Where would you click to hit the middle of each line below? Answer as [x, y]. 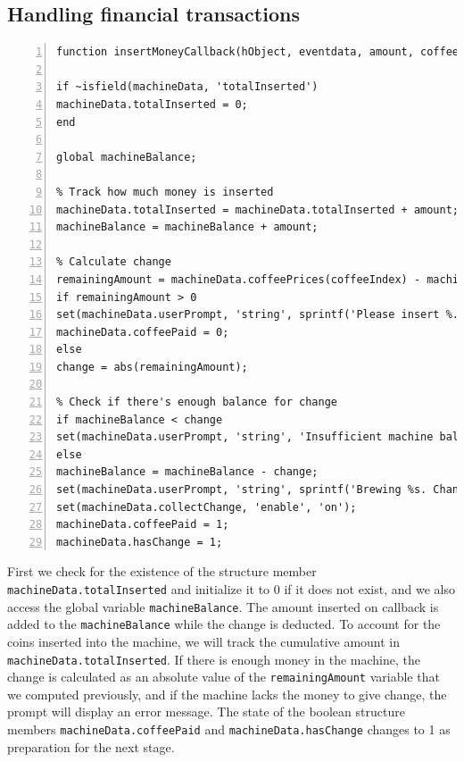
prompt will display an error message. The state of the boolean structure [206, 712]
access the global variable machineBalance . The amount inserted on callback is [223, 606]
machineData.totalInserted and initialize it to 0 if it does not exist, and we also [231, 589]
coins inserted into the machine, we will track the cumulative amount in [204, 641]
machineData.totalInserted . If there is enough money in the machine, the [214, 659]
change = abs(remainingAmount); [152, 367]
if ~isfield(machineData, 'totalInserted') [187, 87]
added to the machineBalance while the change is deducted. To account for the [224, 624]
